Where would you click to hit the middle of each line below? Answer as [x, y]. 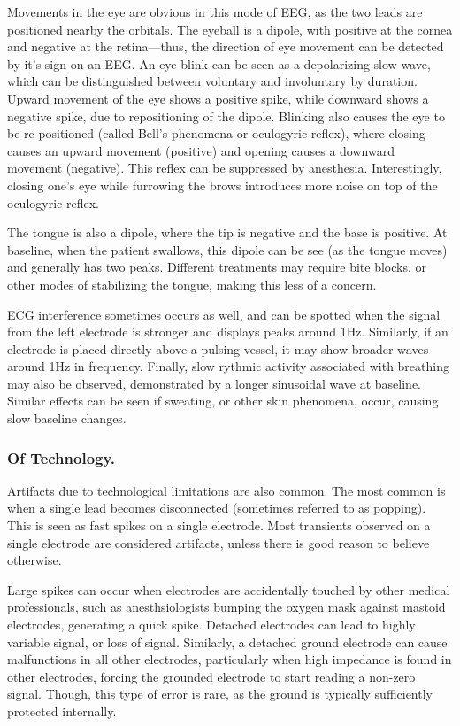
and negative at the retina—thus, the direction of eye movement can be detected [226, 46]
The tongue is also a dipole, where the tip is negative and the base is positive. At [227, 232]
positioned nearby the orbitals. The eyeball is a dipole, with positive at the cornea [230, 29]
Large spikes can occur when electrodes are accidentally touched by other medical [229, 589]
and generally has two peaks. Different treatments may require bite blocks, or [217, 267]
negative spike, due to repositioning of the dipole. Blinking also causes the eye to [226, 116]
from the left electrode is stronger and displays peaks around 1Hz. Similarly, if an [228, 332]
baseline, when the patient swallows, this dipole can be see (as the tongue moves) [227, 249]
